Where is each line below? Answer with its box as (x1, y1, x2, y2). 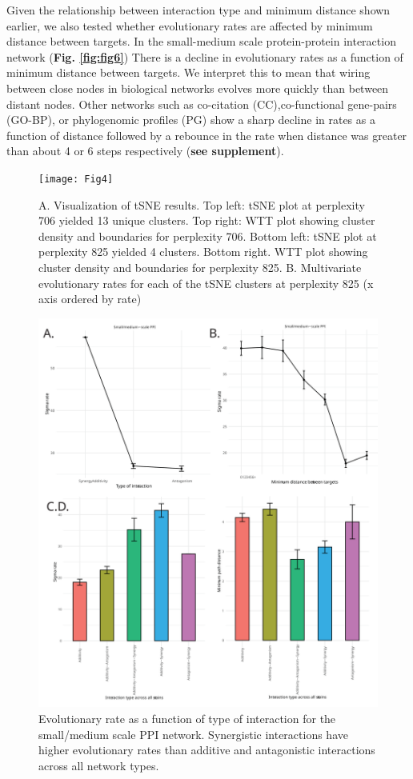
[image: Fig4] (38, 173, 114, 185)
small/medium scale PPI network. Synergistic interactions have (38, 725, 348, 742)
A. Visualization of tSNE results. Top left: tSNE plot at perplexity (38, 196, 365, 213)
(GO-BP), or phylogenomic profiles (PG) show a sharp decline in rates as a (6, 111, 375, 128)
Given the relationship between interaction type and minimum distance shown (6, 2, 391, 18)
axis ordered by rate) (38, 290, 142, 307)
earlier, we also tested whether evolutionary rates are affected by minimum (6, 17, 373, 34)
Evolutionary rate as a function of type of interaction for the (38, 710, 336, 727)
